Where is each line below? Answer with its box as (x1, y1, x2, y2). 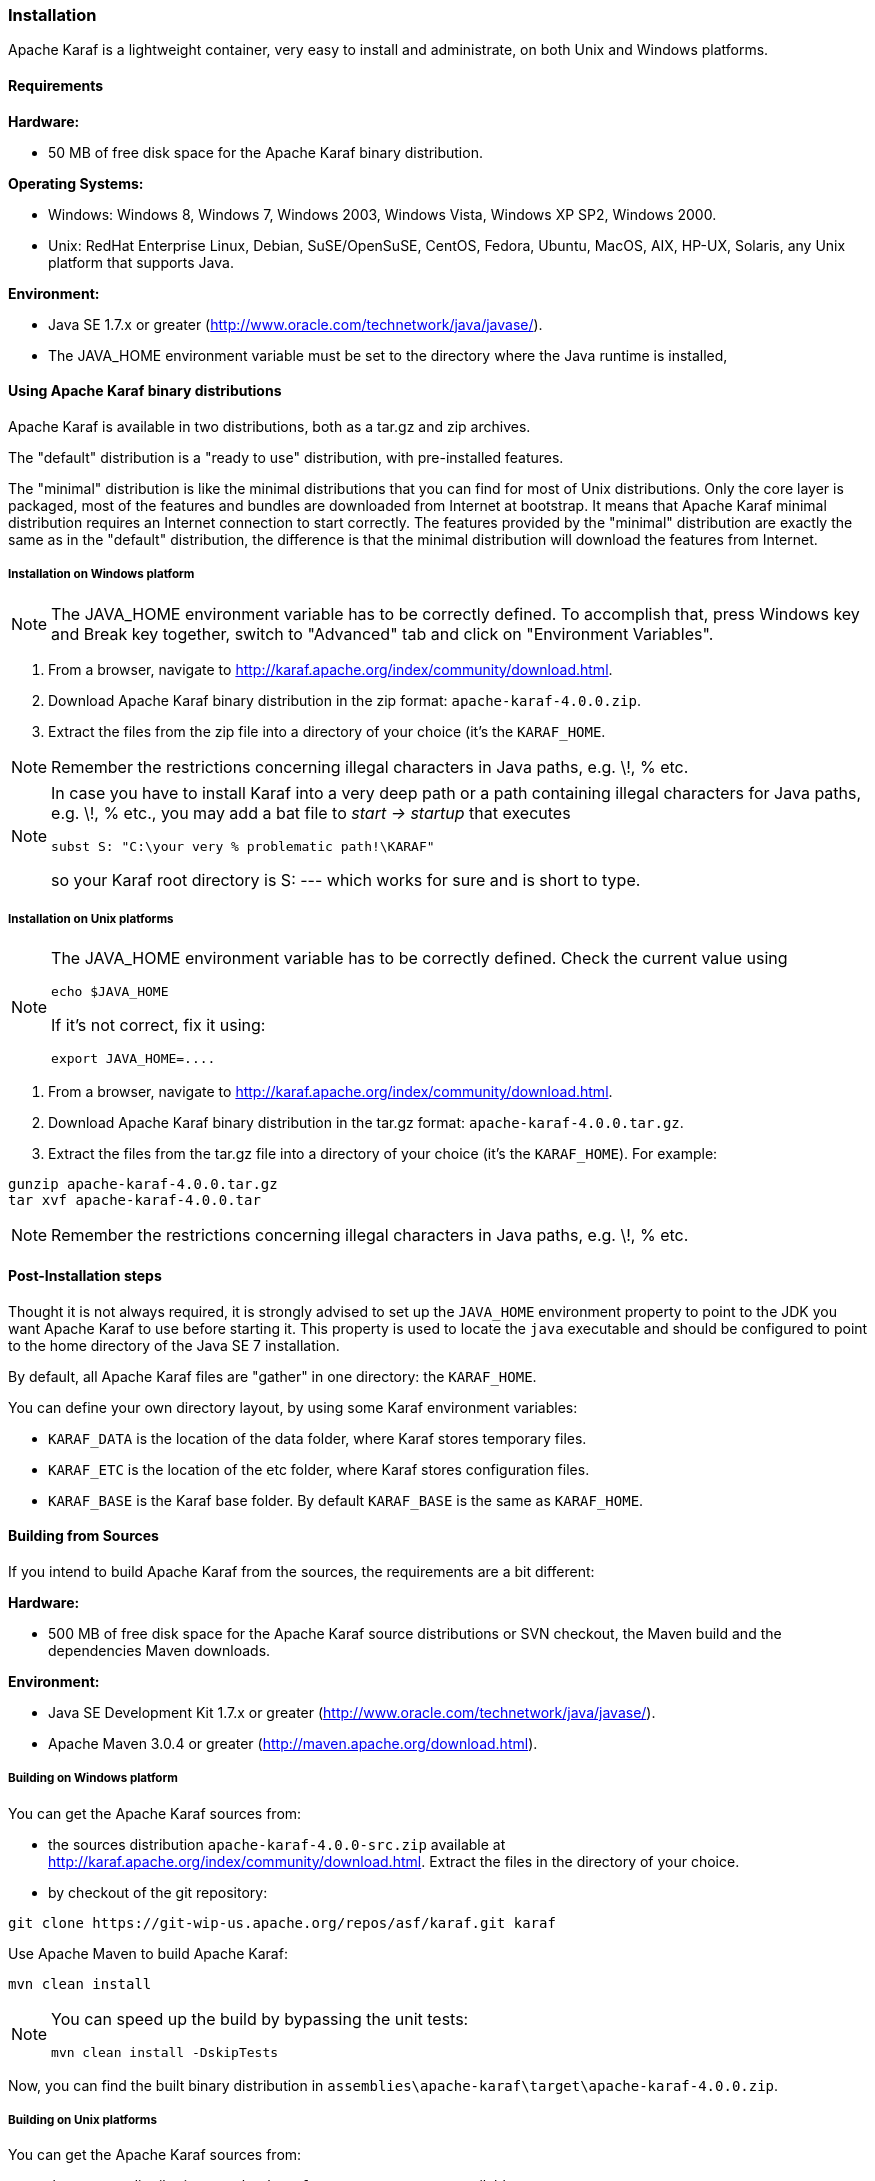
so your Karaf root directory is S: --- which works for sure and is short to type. (51, 869, 641, 890)
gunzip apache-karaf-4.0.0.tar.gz (8, 1176, 278, 1193)
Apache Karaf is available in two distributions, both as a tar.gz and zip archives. (8, 417, 531, 435)
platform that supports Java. (48, 253, 234, 271)
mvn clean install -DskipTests (51, 2044, 279, 2060)
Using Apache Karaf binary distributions (8, 382, 282, 400)
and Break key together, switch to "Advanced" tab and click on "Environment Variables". (51, 623, 714, 644)
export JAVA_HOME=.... (51, 1051, 216, 1067)
